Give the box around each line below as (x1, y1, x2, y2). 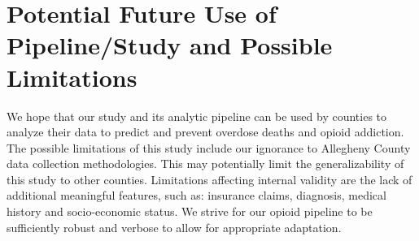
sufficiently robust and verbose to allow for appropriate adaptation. (7, 218, 342, 235)
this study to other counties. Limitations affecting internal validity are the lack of (7, 170, 412, 187)
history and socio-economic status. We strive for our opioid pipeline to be (7, 203, 373, 220)
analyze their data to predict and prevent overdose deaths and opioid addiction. (7, 123, 404, 140)
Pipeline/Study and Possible (7, 28, 333, 62)
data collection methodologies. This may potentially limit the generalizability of (7, 155, 404, 172)
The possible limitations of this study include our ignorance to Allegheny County (7, 139, 411, 156)
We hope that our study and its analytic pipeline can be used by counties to (7, 107, 387, 124)
